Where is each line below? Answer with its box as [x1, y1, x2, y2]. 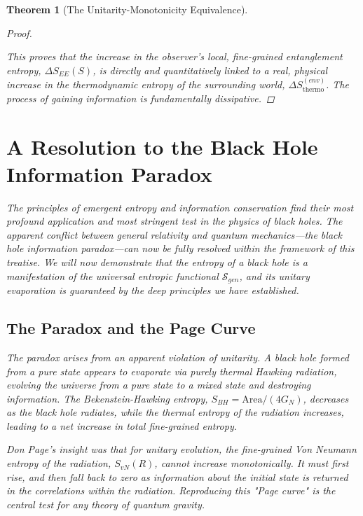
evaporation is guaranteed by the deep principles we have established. [6, 283, 299, 298]
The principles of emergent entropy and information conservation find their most [6, 200, 354, 214]
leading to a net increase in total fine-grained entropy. [6, 418, 238, 433]
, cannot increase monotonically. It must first [154, 456, 349, 470]
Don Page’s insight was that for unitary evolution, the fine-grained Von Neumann [6, 442, 357, 456]
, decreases [303, 391, 349, 405]
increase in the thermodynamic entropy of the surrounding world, [6, 77, 285, 92]
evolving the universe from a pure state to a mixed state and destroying [6, 377, 311, 392]
